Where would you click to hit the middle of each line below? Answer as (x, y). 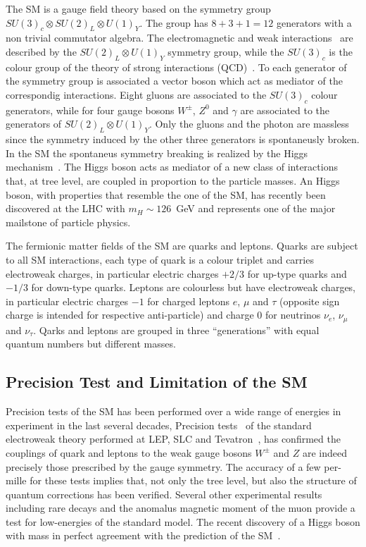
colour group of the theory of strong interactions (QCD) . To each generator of (176, 67)
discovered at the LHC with (65, 208)
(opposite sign (310, 301)
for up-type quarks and (297, 273)
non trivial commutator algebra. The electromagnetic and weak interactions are (179, 38)
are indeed (325, 452)
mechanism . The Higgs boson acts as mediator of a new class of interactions (172, 167)
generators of (34, 124)
